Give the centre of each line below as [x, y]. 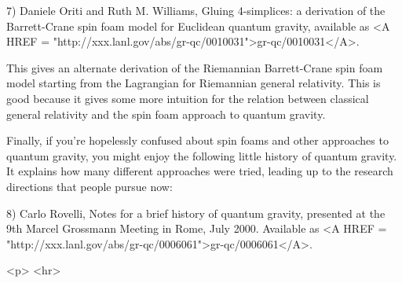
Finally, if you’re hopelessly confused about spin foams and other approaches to [197, 140]
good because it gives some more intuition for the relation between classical [188, 98]
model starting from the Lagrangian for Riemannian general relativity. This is [194, 83]
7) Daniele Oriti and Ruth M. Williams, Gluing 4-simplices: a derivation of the [196, 10]
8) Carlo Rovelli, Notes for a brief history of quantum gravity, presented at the [196, 213]
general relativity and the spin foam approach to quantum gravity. [166, 114]
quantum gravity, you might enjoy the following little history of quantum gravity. [202, 155]
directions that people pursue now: [90, 186]
